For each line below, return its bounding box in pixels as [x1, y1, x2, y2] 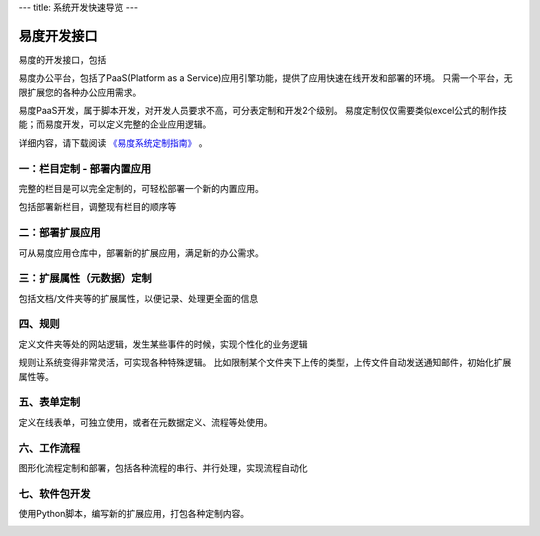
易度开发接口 [18, 27, 98, 44]
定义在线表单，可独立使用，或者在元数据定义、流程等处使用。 [18, 416, 273, 428]
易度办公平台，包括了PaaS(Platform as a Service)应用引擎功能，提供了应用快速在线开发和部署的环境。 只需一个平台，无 [18, 72, 513, 84]
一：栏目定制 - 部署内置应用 [18, 161, 152, 175]
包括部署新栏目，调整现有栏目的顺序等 [18, 201, 177, 213]
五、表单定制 [18, 395, 81, 409]
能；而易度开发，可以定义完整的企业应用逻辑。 [18, 118, 212, 130]
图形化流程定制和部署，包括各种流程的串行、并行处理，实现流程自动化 [18, 461, 308, 474]
